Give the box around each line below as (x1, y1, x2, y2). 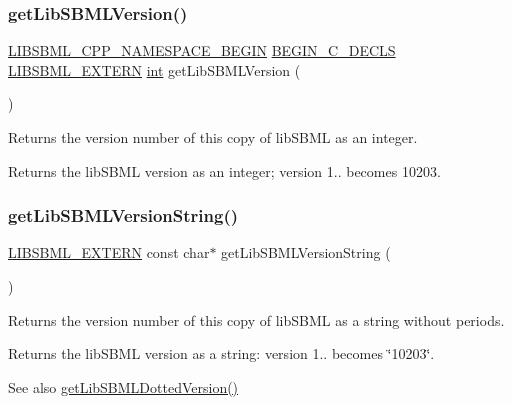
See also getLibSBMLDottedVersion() (8, 376, 239, 397)
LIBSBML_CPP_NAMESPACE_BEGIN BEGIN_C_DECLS (8, 40, 396, 61)
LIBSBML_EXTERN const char (8, 242, 210, 263)
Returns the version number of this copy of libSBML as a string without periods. (8, 309, 505, 330)
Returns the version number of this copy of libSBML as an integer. (8, 127, 418, 147)
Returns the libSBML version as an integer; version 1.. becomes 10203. (8, 160, 441, 181)
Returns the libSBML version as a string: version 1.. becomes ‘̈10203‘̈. (8, 343, 435, 364)
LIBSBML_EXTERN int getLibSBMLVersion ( (8, 59, 301, 80)
